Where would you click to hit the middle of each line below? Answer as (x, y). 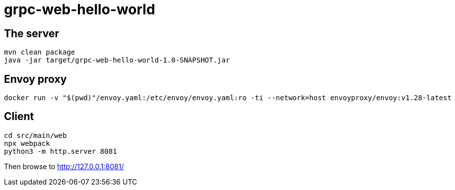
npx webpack (27, 143)
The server (32, 33)
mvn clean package (40, 52)
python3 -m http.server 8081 (61, 151)
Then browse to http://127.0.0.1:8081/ (64, 166)
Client (19, 117)
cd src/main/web (35, 135)
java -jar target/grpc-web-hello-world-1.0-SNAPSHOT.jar (117, 60)
